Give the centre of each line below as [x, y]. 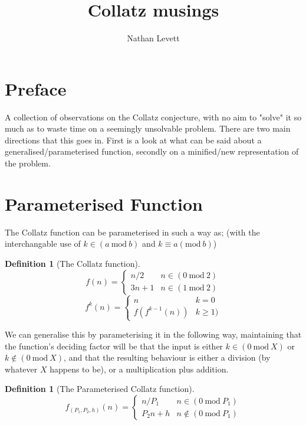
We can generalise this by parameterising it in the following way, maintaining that [153, 334]
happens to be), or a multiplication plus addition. [139, 369]
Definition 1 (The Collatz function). [73, 263]
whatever [21, 369]
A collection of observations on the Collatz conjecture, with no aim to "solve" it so [153, 117]
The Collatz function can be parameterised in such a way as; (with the [132, 232]
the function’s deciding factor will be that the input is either [114, 346]
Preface [36, 88]
